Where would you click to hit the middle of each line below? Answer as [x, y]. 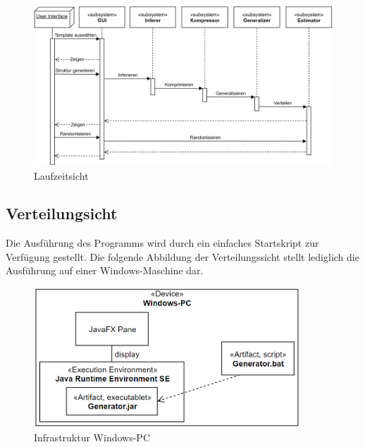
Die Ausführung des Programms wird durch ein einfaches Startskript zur [162, 243]
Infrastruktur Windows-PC [92, 437]
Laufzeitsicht [61, 175]
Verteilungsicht [62, 213]
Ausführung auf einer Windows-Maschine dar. [105, 270]
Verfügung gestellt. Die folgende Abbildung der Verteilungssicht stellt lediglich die [182, 256]
